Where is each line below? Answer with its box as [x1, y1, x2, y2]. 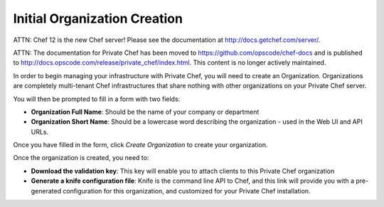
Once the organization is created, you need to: [13, 154, 149, 162]
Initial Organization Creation [13, 11, 183, 26]
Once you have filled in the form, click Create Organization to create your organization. [13, 141, 268, 149]
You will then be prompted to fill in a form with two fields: [13, 95, 181, 103]
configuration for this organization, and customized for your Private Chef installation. [63, 186, 311, 195]
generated [31, 186, 62, 195]
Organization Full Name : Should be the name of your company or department [31, 107, 260, 116]
